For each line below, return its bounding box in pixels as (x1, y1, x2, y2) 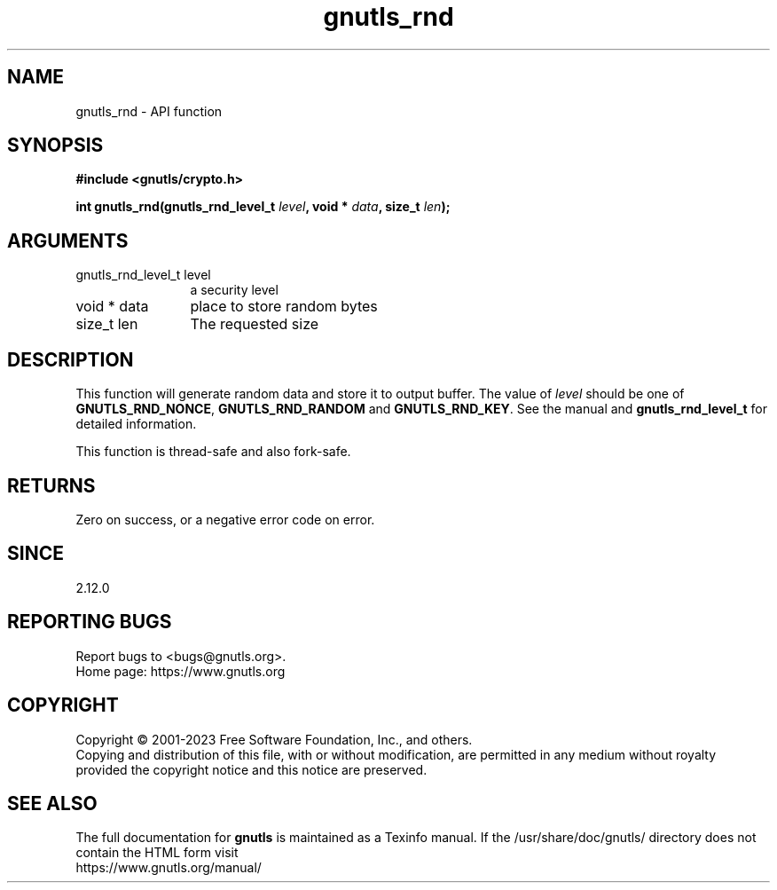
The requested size (190, 315, 319, 334)
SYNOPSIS (7, 134, 104, 157)
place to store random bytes (190, 297, 378, 316)
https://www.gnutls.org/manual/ (75, 860, 262, 876)
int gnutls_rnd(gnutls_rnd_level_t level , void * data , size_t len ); (75, 199, 451, 215)
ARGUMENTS (7, 229, 129, 252)
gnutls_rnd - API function (75, 103, 223, 119)
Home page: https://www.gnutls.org (75, 663, 286, 679)
